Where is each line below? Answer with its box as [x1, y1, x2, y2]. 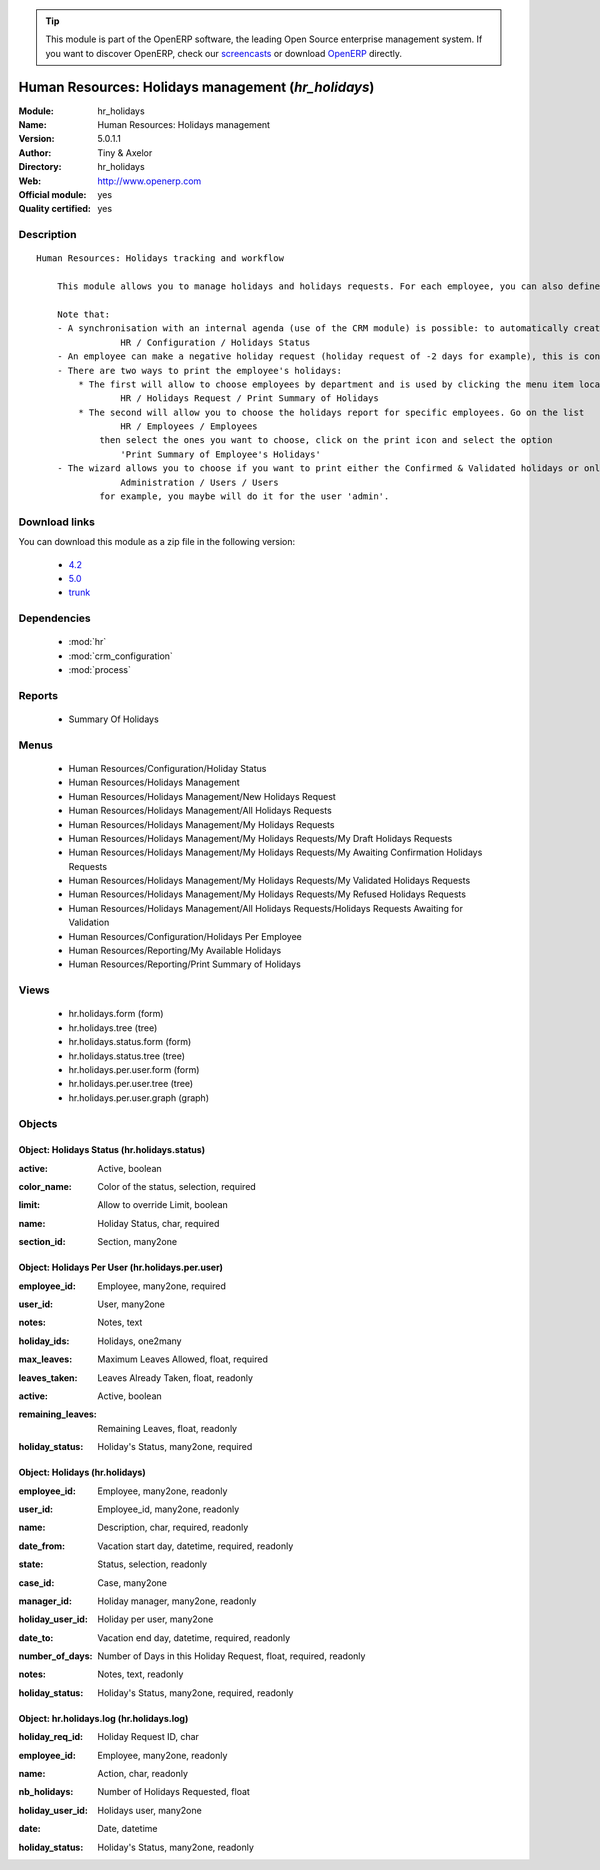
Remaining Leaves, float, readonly [97, 1422, 238, 1434]
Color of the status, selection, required [97, 1181, 257, 1193]
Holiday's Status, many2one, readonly [97, 1841, 255, 1853]
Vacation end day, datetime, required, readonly [97, 1631, 291, 1644]
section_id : [18, 1236, 66, 1248]
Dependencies [18, 611, 92, 625]
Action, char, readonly [97, 1768, 189, 1780]
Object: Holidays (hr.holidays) [18, 1466, 146, 1479]
